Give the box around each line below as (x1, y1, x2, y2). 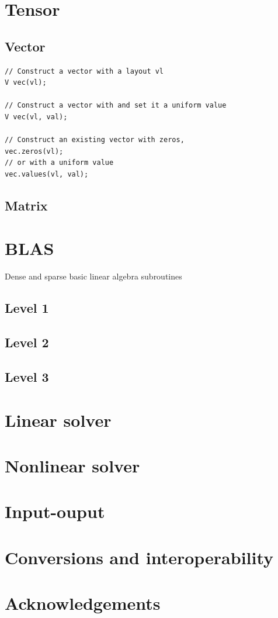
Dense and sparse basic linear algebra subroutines (5, 270, 182, 282)
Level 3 (5, 367, 49, 385)
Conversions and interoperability (5, 545, 274, 569)
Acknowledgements (5, 591, 161, 615)
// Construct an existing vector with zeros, (5, 136, 185, 144)
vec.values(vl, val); (5, 170, 89, 178)
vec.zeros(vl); (5, 147, 64, 156)
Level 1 (5, 299, 49, 317)
